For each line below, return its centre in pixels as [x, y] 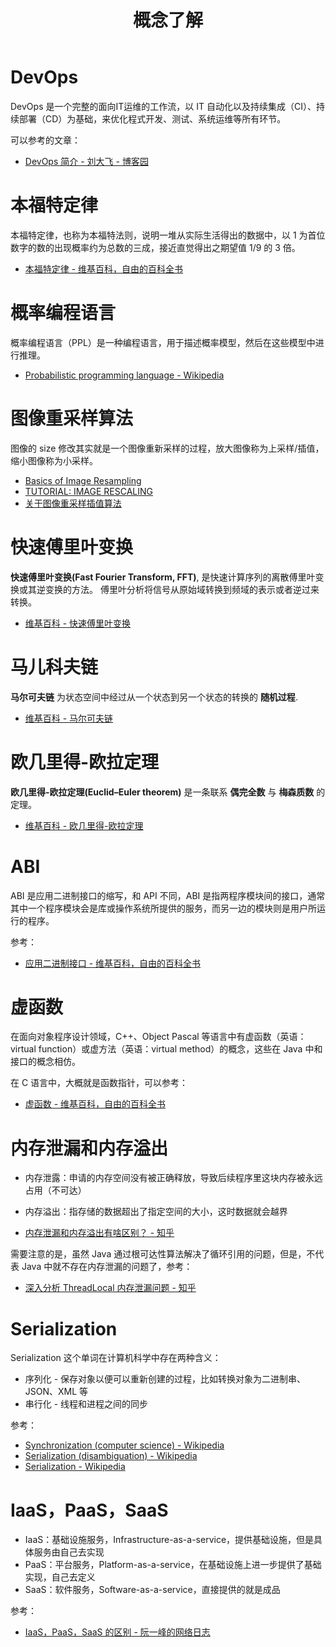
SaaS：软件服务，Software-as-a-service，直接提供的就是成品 [152, 1590]
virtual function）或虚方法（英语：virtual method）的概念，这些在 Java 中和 [166, 1049]
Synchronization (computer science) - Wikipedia [124, 1445]
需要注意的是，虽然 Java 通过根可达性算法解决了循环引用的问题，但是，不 [163, 1254]
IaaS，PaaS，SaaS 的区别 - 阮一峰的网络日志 [117, 1632]
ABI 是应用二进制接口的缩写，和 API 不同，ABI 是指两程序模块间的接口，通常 [168, 895]
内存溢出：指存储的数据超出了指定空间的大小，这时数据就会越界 [156, 1212]
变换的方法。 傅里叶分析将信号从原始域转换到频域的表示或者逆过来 [182, 589]
